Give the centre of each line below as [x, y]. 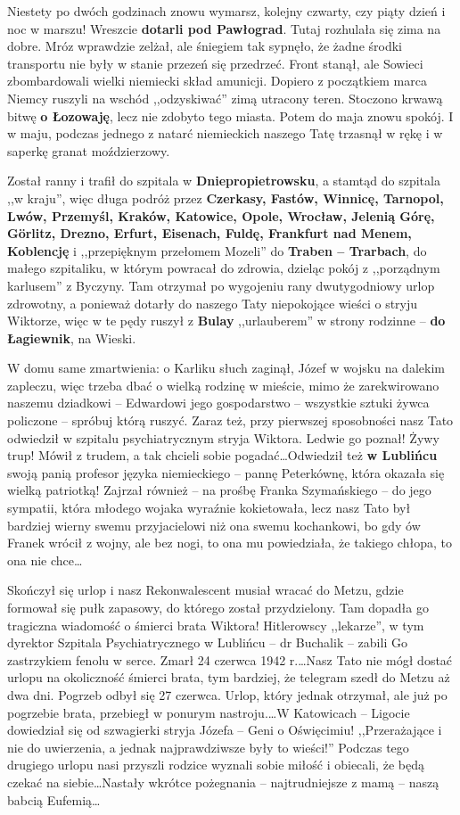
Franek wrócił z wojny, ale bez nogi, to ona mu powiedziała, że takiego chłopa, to [230, 543]
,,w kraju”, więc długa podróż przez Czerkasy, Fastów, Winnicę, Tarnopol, [226, 198]
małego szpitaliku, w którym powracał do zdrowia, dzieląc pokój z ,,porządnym [224, 268]
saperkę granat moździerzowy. [89, 150]
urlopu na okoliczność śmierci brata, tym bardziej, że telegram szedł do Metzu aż [229, 677]
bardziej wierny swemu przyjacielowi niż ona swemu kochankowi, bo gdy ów [214, 525]
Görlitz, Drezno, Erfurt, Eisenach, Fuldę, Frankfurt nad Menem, [209, 233]
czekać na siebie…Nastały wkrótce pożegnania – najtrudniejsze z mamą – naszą [223, 782]
